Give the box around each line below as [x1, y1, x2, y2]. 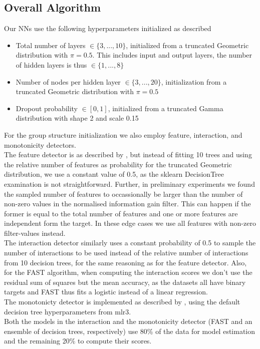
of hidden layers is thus [16, 59, 87, 70]
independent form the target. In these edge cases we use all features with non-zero [4, 218, 256, 228]
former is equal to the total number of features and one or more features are [4, 208, 238, 218]
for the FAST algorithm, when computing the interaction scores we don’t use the [4, 267, 252, 277]
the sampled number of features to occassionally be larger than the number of [4, 188, 243, 199]
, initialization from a [161, 76, 227, 87]
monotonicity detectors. [4, 139, 77, 150]
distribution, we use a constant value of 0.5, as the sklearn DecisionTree [4, 169, 224, 179]
